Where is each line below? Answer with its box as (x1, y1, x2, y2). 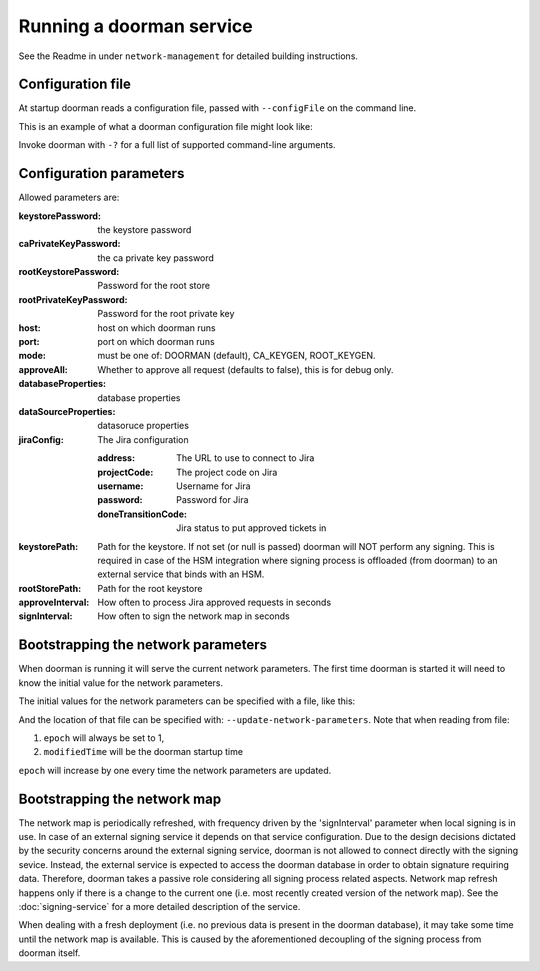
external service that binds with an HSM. (97, 568, 265, 580)
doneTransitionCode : (97, 508, 187, 520)
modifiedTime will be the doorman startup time (43, 746, 244, 758)
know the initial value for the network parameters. (18, 676, 224, 689)
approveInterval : (18, 596, 90, 609)
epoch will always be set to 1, (43, 731, 165, 744)
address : (97, 452, 135, 464)
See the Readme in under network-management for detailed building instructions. (18, 50, 359, 62)
